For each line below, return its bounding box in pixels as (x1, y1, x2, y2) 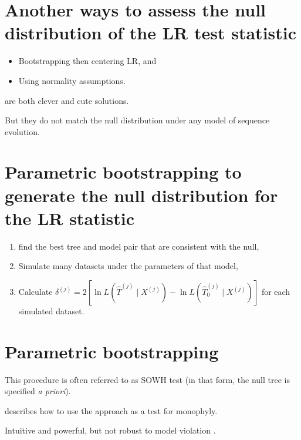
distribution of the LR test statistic (5, 21, 297, 45)
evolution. (5, 125, 40, 137)
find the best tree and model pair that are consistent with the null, (18, 240, 259, 252)
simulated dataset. (18, 304, 84, 317)
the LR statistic (5, 206, 134, 230)
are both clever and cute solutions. (5, 94, 129, 106)
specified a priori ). (5, 385, 71, 397)
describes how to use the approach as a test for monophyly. (5, 404, 218, 417)
